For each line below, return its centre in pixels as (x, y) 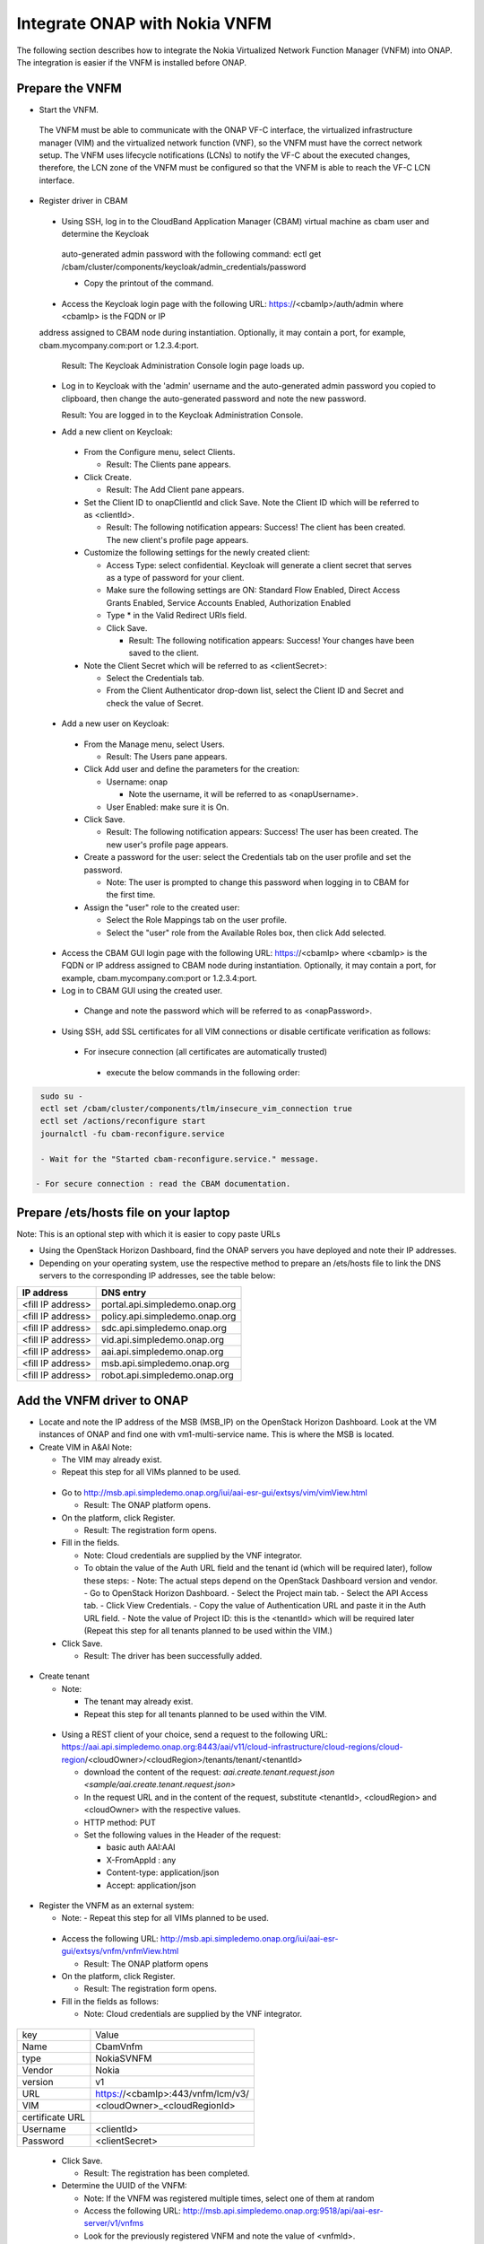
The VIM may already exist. (112, 1459)
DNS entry (124, 1293)
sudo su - (62, 1096)
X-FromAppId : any (141, 1860)
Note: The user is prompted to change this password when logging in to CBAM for (258, 882)
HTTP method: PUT (120, 1822)
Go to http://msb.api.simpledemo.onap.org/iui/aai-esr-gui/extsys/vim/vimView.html (214, 1492)
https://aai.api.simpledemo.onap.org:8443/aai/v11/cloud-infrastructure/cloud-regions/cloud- (232, 1747)
